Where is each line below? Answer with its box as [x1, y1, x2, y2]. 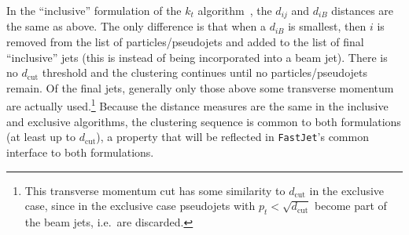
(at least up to [6, 128, 76, 145]
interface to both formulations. [6, 143, 154, 160]
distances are [331, 2, 394, 18]
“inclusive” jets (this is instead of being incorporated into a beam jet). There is [6, 49, 388, 65]
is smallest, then [288, 18, 367, 34]
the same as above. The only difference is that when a [6, 18, 266, 34]
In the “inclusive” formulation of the [6, 2, 182, 18]
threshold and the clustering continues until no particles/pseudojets [42, 64, 368, 81]
